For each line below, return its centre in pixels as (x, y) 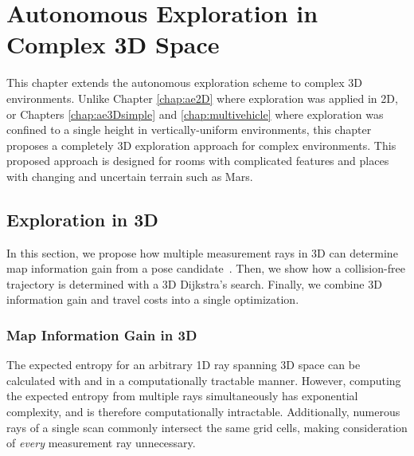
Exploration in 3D (82, 219)
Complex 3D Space (113, 44)
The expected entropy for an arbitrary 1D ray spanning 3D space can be (184, 365)
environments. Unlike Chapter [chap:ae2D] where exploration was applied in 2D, (202, 98)
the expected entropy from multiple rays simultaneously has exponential (182, 396)
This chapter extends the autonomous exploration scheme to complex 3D (184, 83)
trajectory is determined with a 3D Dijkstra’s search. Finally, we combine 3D (194, 283)
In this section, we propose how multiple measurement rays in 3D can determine (202, 252)
